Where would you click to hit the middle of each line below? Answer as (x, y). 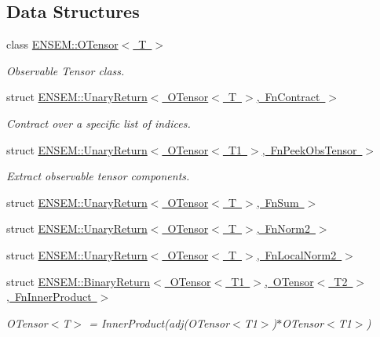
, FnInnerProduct (49, 297)
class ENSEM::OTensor (62, 44)
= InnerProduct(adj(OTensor (159, 323)
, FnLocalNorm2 (296, 254)
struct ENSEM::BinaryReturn (79, 281)
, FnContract (288, 97)
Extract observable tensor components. (98, 176)
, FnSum (278, 202)
